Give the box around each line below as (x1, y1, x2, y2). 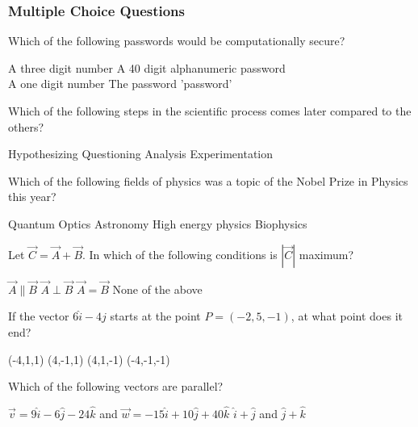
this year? (8, 188, 56, 205)
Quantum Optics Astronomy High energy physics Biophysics (8, 215, 307, 232)
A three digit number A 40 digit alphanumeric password (8, 59, 286, 76)
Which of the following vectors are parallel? (8, 378, 224, 395)
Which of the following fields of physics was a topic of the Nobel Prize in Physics (8, 172, 408, 189)
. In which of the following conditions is (82, 245, 278, 262)
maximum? (299, 245, 354, 262)
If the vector (8, 308, 69, 324)
